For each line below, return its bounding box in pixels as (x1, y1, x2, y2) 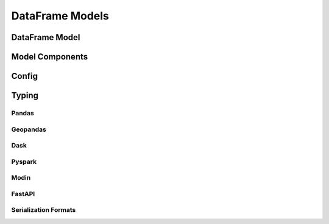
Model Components (11, 52, 88, 62)
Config (11, 71, 38, 81)
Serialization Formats (11, 206, 76, 214)
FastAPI (11, 189, 35, 198)
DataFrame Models (11, 9, 110, 22)
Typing (11, 90, 39, 101)
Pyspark (11, 157, 37, 166)
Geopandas (11, 125, 47, 134)
